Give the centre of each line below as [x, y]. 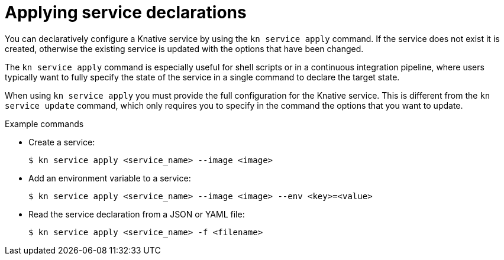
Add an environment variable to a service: [110, 178]
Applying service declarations [126, 12]
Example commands [44, 123]
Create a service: [62, 142]
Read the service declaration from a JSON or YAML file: [137, 214]
